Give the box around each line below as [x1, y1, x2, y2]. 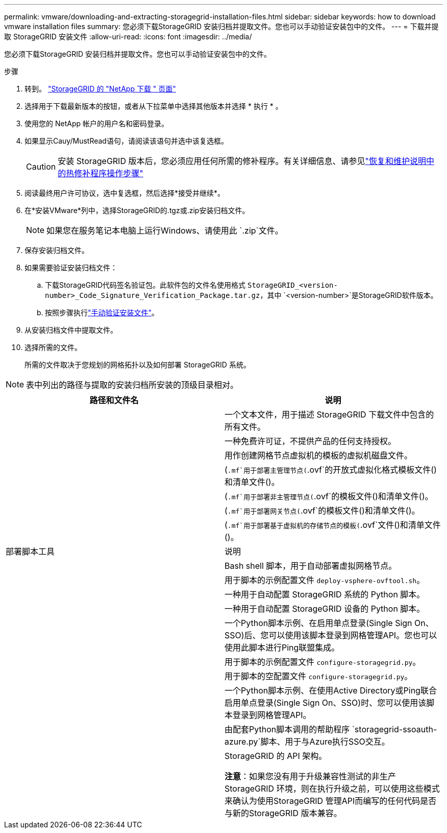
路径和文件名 [89, 395, 139, 405]
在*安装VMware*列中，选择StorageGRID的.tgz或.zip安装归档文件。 [24, 206, 250, 215]
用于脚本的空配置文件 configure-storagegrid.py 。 [225, 671, 413, 681]
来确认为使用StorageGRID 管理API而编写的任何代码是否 [225, 796, 437, 806]
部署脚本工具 [6, 546, 55, 557]
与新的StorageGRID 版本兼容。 [225, 808, 342, 818]
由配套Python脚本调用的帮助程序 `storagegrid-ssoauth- [225, 724, 437, 734]
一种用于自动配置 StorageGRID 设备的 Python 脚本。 [225, 604, 425, 614]
